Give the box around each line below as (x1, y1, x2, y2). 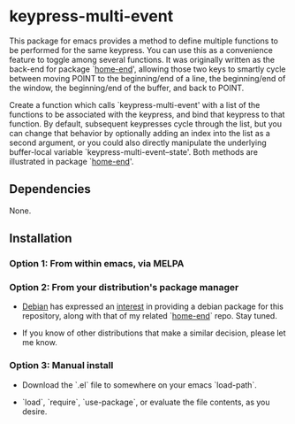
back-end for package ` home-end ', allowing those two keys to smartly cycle (9, 64, 286, 74)
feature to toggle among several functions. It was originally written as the (9, 54, 276, 65)
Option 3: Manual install (9, 359, 114, 372)
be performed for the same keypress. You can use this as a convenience (9, 44, 274, 55)
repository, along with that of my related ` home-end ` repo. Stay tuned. (21, 311, 278, 321)
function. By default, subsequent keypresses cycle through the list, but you (9, 118, 283, 129)
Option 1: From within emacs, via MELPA (9, 258, 185, 270)
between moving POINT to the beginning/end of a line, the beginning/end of (9, 73, 286, 83)
